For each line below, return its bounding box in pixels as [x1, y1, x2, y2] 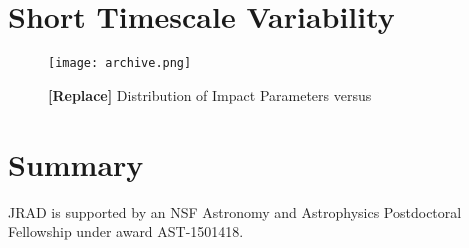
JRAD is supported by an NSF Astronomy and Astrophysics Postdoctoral [8, 201, 462, 222]
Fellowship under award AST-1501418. [8, 221, 244, 242]
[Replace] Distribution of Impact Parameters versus [48, 84, 372, 105]
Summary [8, 143, 144, 184]
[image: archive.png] [48, 56, 192, 71]
